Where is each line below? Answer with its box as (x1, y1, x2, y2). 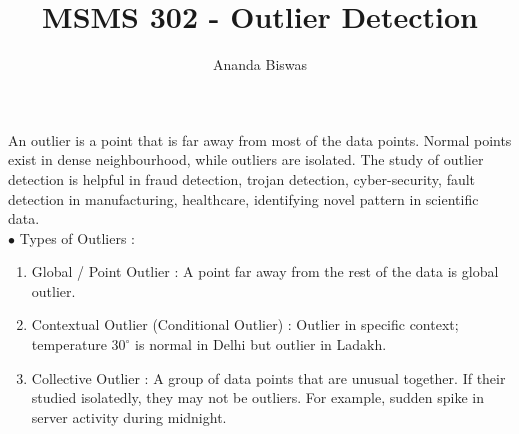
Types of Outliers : (19, 227, 135, 248)
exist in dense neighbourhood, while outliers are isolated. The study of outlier (8, 149, 484, 170)
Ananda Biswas (212, 54, 308, 75)
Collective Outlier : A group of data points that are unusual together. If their (31, 367, 506, 388)
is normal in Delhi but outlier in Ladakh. (135, 334, 387, 355)
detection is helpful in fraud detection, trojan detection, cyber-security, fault (8, 168, 476, 189)
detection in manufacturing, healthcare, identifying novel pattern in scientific (8, 188, 479, 209)
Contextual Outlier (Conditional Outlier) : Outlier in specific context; (31, 314, 459, 335)
